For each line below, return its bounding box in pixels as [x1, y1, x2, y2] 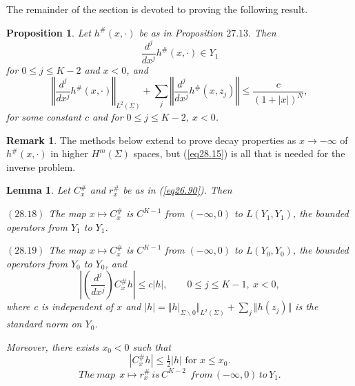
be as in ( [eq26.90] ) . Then [123, 183, 232, 197]
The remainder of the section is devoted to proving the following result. [6, 2, 308, 16]
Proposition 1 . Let [6, 25, 91, 39]
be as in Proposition [139, 25, 223, 39]
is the [295, 299, 318, 314]
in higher [50, 146, 88, 161]
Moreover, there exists [6, 339, 99, 354]
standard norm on [6, 316, 82, 331]
